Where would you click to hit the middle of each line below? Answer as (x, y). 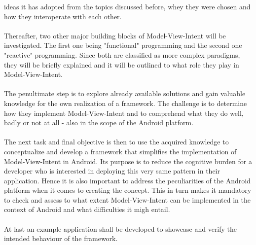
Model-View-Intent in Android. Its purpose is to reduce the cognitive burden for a (128, 161)
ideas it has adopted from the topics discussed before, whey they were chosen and (127, 6)
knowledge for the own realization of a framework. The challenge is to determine (126, 103)
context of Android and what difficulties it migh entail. (87, 209)
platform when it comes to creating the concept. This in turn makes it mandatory (128, 190)
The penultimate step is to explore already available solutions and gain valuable (125, 93)
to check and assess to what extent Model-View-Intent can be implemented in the (127, 199)
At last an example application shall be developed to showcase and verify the (121, 228)
